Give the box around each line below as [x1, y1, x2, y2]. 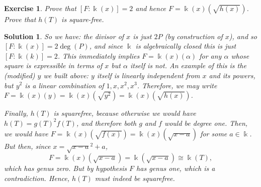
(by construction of [164, 31, 223, 41]
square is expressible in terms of [4, 60, 103, 71]
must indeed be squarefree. [95, 172, 175, 183]
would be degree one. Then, [164, 117, 248, 128]
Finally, [4, 108, 28, 118]
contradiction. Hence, [4, 172, 70, 183]
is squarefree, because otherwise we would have [53, 108, 196, 118]
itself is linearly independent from [97, 70, 200, 80]
